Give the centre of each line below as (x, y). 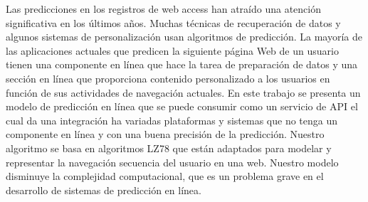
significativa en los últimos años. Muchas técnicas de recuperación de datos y (173, 22)
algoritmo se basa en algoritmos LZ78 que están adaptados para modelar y (169, 148)
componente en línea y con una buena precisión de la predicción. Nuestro (165, 134)
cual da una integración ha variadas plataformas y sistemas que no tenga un (172, 120)
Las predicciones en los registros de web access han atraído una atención (164, 9)
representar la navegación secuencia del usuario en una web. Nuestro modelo (172, 162)
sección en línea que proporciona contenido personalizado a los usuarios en (168, 78)
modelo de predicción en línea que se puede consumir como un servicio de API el (182, 106)
